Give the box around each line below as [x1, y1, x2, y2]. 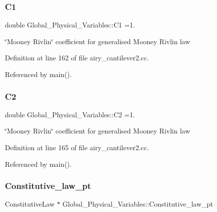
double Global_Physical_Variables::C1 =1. [5, 20, 135, 30]
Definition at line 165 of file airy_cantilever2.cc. [5, 142, 149, 152]
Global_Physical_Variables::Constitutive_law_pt [62, 199, 214, 209]
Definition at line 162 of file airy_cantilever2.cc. [5, 53, 149, 63]
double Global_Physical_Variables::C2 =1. [5, 109, 135, 119]
